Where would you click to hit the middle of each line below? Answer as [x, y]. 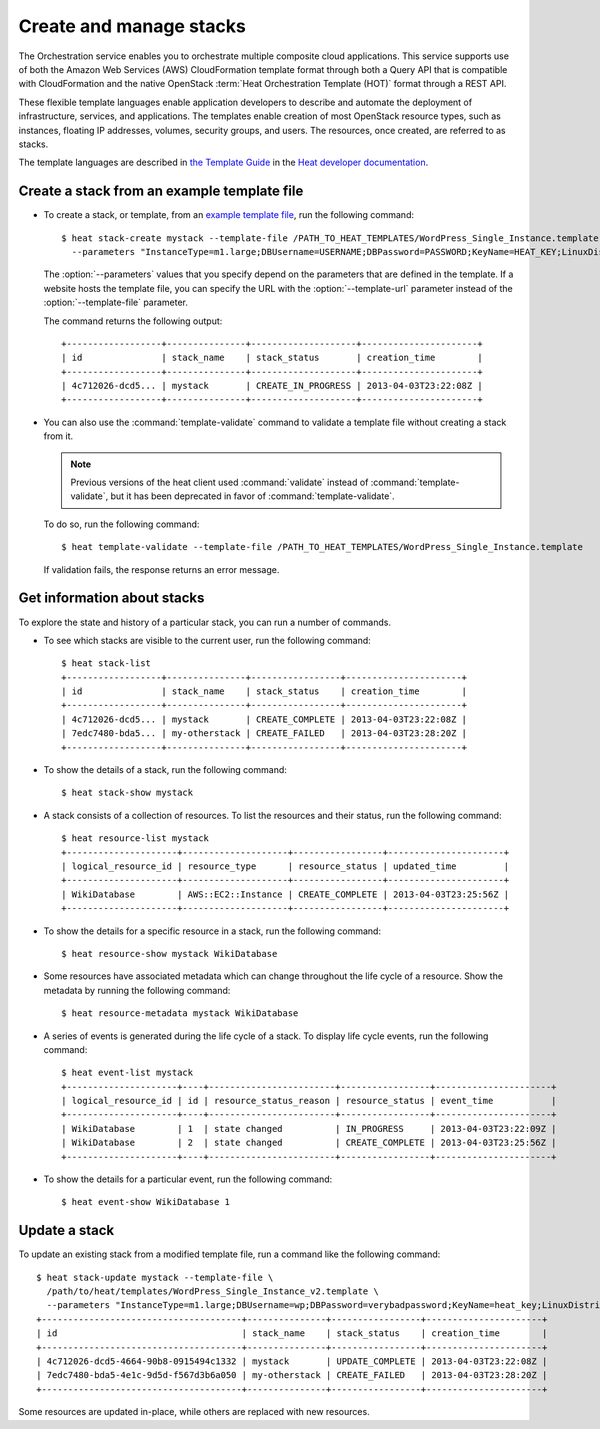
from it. [58, 436]
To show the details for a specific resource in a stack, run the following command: [212, 931]
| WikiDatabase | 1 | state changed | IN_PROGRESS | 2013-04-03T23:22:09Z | [309, 1128]
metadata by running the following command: [137, 990]
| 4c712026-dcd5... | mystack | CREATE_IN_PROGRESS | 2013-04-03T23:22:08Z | [272, 386]
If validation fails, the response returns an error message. [161, 569]
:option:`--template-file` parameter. [116, 302]
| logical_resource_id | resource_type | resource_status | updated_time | [285, 866]
